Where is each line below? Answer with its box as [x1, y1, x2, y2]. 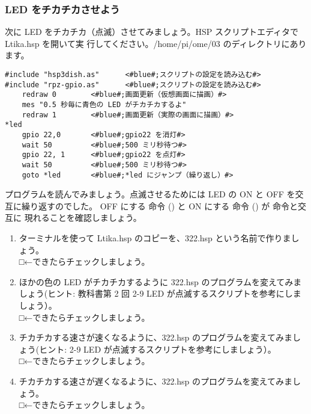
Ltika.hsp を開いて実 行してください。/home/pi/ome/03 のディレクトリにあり [5, 37, 307, 49]
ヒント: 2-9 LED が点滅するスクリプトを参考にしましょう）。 [39, 342, 276, 355]
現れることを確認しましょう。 [24, 211, 142, 224]
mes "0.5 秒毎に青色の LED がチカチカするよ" [22, 100, 187, 109]
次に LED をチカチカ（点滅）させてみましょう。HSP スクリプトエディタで [5, 25, 298, 38]
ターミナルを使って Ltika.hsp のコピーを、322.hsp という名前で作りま [19, 232, 291, 244]
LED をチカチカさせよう [5, 1, 120, 16]
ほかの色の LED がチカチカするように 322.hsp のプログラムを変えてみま [19, 275, 302, 288]
